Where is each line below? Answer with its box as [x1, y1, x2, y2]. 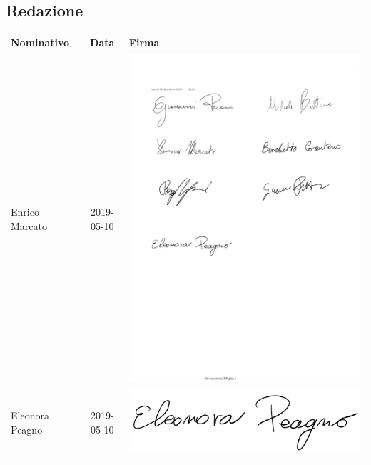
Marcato [11, 218, 47, 233]
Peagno [11, 421, 43, 436]
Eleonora [11, 408, 49, 423]
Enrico [11, 204, 39, 219]
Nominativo [11, 34, 70, 49]
